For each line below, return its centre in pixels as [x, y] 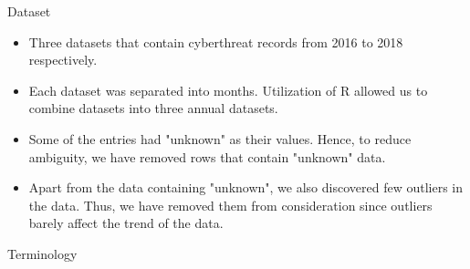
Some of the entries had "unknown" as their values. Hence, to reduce [220, 138]
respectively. [63, 60]
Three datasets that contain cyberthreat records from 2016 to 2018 [216, 41]
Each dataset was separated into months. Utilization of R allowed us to [228, 90]
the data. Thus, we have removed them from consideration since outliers [230, 205]
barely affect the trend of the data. [126, 223]
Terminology [42, 253]
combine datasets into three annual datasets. [153, 108]
